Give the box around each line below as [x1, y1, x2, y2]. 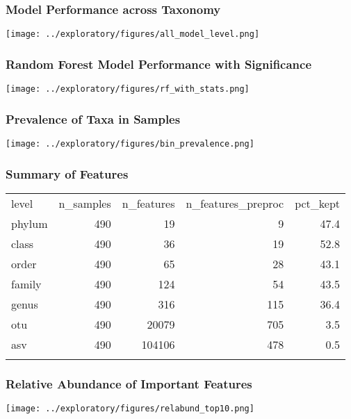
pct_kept [295, 195, 341, 211]
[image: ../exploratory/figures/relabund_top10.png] [6, 404, 254, 414]
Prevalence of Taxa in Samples [6, 110, 181, 127]
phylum [11, 215, 48, 231]
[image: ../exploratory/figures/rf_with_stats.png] [6, 84, 250, 95]
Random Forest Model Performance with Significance [6, 55, 312, 72]
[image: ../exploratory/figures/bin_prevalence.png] [6, 138, 254, 149]
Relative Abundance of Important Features [6, 375, 252, 392]
